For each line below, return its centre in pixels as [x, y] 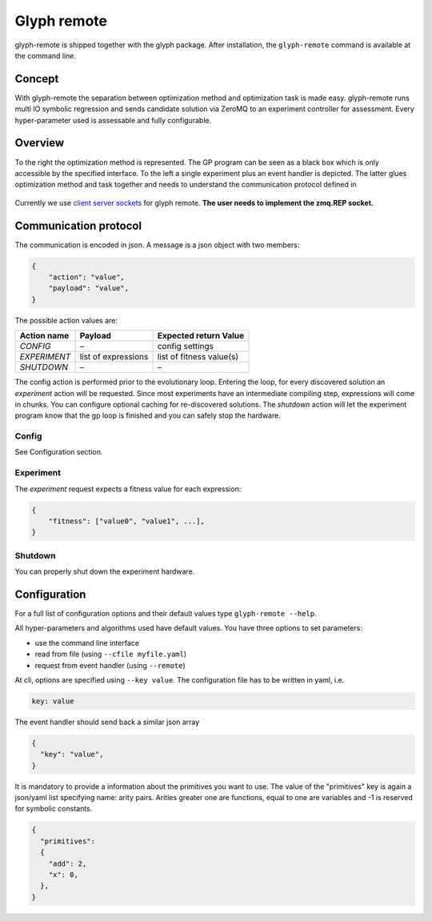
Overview [40, 143]
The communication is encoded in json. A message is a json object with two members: [157, 245]
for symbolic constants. [54, 809]
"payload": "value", [89, 288]
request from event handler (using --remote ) [110, 665]
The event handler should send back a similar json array [107, 722]
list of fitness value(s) [198, 357]
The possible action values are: [66, 320]
